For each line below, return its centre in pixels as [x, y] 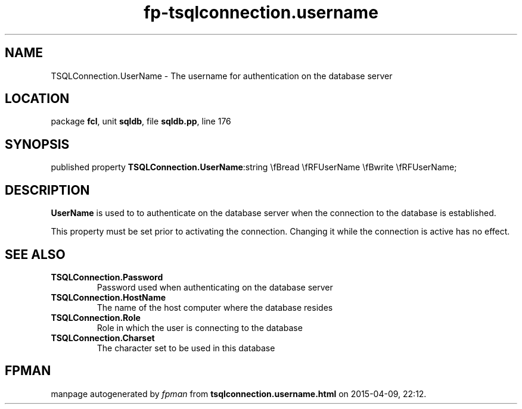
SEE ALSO [35, 254]
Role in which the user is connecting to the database [200, 327]
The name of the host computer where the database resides [215, 307]
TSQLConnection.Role [96, 317]
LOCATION [37, 99]
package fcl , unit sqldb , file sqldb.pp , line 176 [141, 121]
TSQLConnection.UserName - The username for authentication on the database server [222, 76]
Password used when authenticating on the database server [215, 287]
